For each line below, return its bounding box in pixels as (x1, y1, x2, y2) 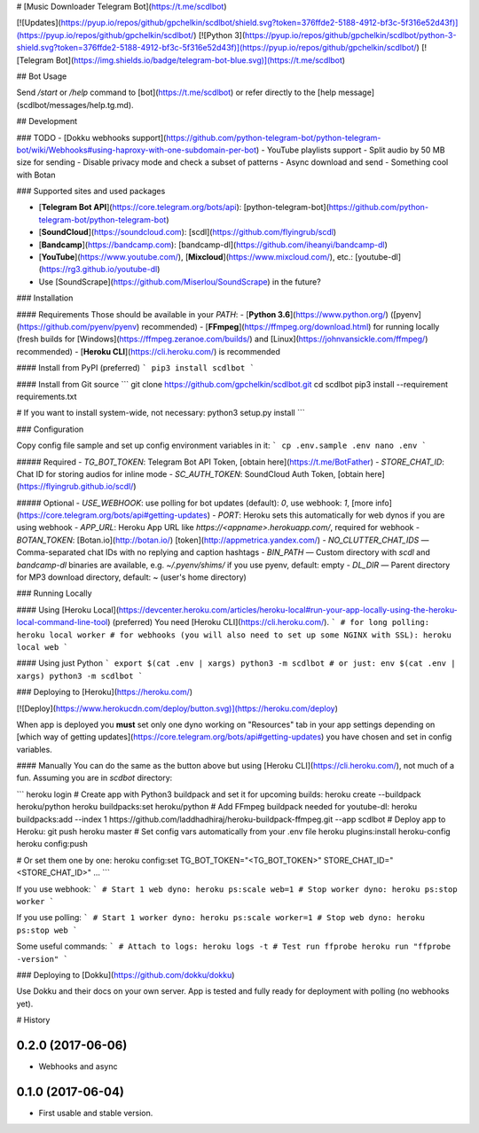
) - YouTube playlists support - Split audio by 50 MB (255, 145, 445, 155)
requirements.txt (16, 391, 77, 402)
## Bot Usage (16, 71, 67, 82)
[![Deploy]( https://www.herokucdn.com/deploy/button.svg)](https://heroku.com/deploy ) (16, 703, 339, 714)
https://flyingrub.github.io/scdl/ (19, 481, 134, 492)
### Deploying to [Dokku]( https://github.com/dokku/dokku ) (16, 969, 235, 980)
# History (16, 1015, 51, 1026)
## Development (16, 116, 78, 127)
